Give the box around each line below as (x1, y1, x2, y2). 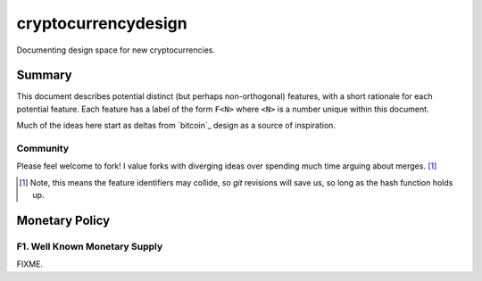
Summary (16, 68, 72, 83)
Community (16, 143, 69, 154)
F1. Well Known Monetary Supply (16, 240, 163, 252)
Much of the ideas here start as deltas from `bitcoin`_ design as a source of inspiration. (16, 120, 337, 131)
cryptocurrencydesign (16, 13, 187, 33)
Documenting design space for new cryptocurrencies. (16, 45, 216, 55)
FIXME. (16, 259, 44, 269)
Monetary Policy (16, 212, 111, 227)
